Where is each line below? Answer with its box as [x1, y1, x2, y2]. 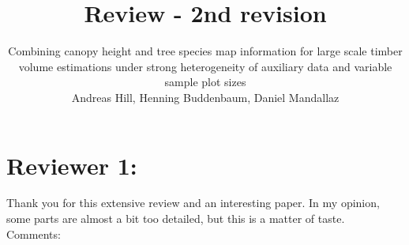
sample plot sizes [164, 73, 246, 90]
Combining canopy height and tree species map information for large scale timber [8, 43, 403, 59]
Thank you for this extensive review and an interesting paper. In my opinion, [6, 194, 380, 211]
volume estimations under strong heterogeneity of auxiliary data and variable [18, 58, 392, 74]
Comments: [6, 225, 61, 242]
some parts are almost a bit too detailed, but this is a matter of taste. [6, 210, 345, 227]
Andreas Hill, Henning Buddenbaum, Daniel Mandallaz [71, 89, 340, 105]
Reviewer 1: [6, 149, 137, 181]
